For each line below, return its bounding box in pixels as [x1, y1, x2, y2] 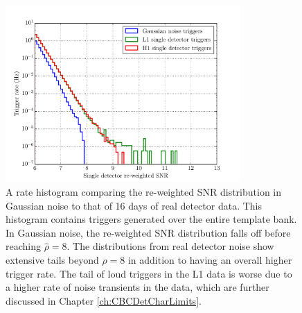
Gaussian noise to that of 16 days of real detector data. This [6, 198, 262, 212]
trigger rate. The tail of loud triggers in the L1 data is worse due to [6, 266, 292, 280]
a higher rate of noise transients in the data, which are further [6, 280, 269, 294]
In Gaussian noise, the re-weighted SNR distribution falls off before [6, 225, 291, 239]
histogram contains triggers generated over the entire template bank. [6, 212, 297, 226]
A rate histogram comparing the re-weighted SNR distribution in [6, 184, 282, 198]
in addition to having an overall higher [127, 252, 292, 267]
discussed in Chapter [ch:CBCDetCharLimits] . [6, 293, 202, 307]
